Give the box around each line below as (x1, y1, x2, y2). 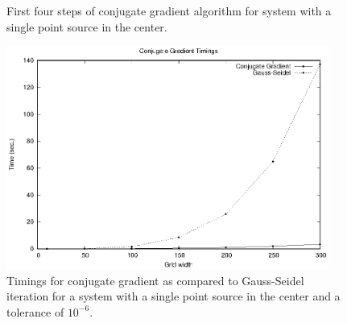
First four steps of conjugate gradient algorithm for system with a (6, 2, 332, 19)
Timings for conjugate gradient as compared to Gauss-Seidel (6, 271, 304, 288)
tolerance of (6, 303, 64, 320)
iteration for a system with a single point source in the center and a (6, 288, 341, 304)
